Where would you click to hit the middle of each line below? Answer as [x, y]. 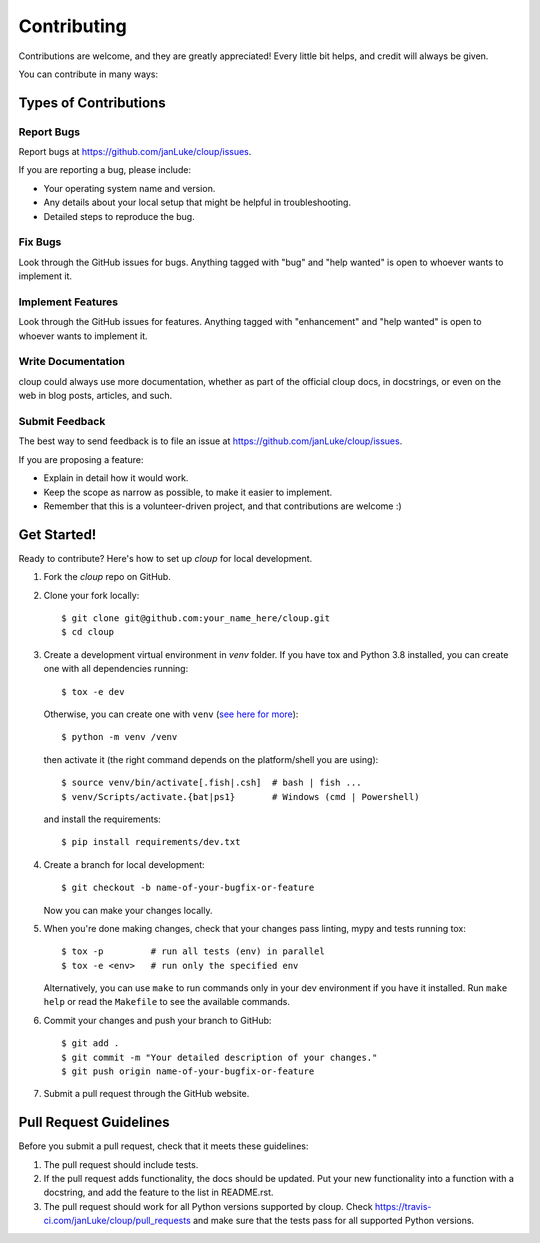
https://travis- [403, 1206]
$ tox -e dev [93, 691]
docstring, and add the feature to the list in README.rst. [158, 1192]
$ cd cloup [88, 632]
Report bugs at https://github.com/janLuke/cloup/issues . [135, 152]
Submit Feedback [62, 422]
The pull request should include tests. [121, 1164]
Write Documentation [71, 362]
